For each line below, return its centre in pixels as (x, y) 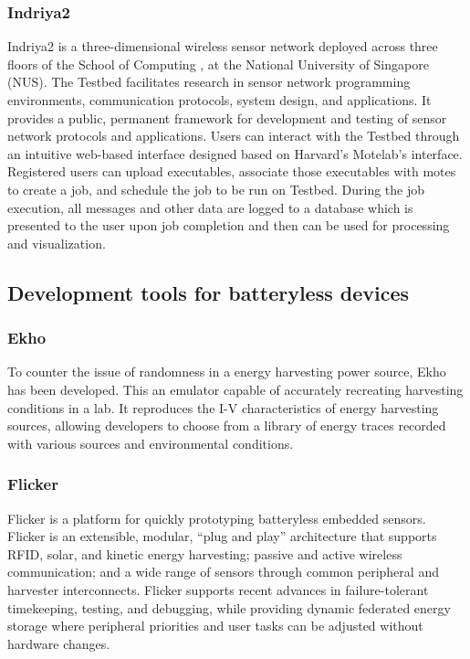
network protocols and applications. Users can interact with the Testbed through (234, 136)
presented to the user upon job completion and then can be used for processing (229, 225)
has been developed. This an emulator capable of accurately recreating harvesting (235, 389)
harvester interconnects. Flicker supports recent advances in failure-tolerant (218, 589)
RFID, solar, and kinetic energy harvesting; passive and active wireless (205, 553)
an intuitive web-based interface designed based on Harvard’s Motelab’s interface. (235, 153)
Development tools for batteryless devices (209, 292)
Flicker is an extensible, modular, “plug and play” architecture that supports (222, 536)
